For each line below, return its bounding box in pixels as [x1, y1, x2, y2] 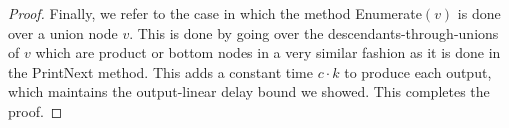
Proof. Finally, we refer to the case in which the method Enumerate [8, 3, 422, 23]
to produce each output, [344, 61, 492, 82]
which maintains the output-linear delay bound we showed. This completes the [8, 81, 490, 102]
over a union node [8, 22, 118, 43]
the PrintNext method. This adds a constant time [8, 61, 313, 82]
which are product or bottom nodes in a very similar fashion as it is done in [35, 42, 501, 63]
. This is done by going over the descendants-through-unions [129, 22, 499, 43]
